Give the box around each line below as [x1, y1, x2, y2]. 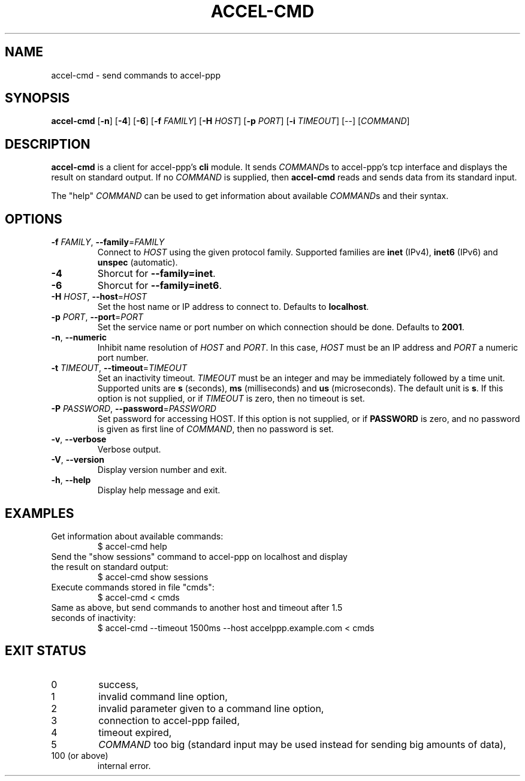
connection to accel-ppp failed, [98, 714, 240, 726]
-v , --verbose [51, 434, 107, 445]
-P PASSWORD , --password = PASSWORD [51, 403, 216, 414]
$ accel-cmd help [97, 541, 167, 551]
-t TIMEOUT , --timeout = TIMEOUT [51, 363, 187, 373]
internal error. [97, 760, 151, 771]
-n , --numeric [51, 332, 107, 343]
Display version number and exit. [97, 465, 227, 475]
